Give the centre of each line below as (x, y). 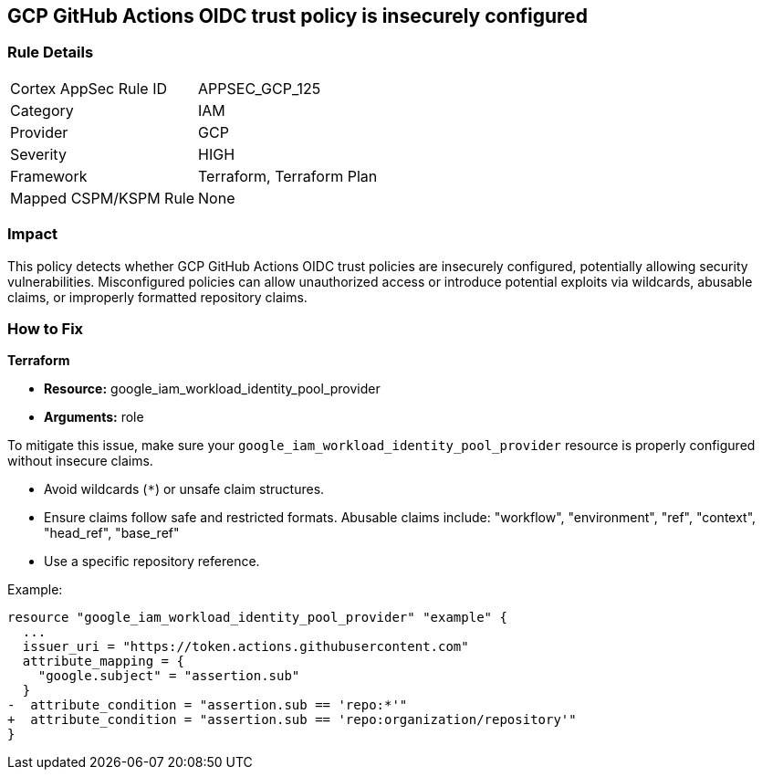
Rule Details (51, 52)
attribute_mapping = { (103, 661)
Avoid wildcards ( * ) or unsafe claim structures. (184, 489)
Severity (38, 154)
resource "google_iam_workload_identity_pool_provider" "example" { (257, 618)
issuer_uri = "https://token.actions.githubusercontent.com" (245, 647)
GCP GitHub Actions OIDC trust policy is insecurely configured (297, 16)
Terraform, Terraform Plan (288, 176)
